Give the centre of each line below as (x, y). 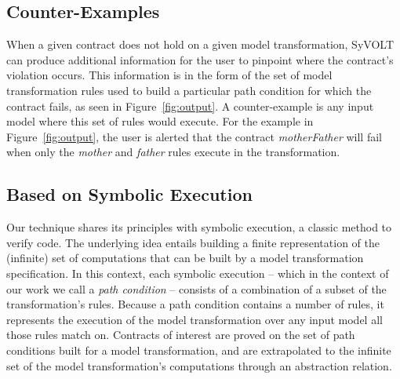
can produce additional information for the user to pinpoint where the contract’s (200, 59)
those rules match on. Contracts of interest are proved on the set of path (181, 335)
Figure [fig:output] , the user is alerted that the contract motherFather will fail (194, 136)
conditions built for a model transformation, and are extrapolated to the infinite (199, 350)
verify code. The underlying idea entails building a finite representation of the (193, 242)
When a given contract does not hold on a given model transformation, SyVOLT (200, 44)
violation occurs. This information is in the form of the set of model (169, 75)
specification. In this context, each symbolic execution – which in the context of (198, 273)
